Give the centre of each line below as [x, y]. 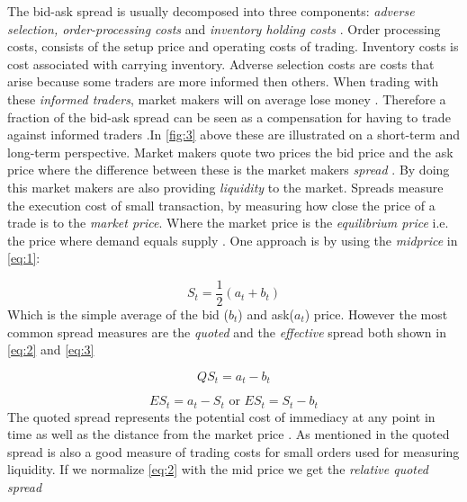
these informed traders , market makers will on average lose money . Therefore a [227, 99]
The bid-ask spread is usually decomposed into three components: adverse [211, 11]
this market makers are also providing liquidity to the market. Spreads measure [225, 187]
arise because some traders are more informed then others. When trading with [223, 81]
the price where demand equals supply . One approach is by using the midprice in [233, 240]
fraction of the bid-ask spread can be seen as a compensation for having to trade [229, 117]
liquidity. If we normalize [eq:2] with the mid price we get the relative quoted [218, 469]
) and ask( [266, 314]
